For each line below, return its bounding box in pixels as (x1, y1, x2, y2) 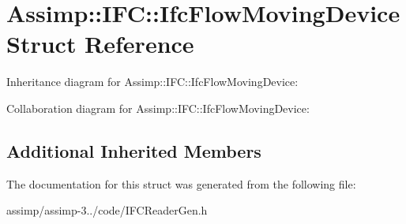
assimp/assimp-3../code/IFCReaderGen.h (6, 202, 208, 218)
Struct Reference (6, 28, 194, 60)
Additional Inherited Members (6, 138, 261, 162)
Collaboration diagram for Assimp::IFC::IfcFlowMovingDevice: (6, 99, 310, 116)
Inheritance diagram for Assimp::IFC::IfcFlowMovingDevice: (6, 73, 299, 90)
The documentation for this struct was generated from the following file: (6, 175, 356, 192)
